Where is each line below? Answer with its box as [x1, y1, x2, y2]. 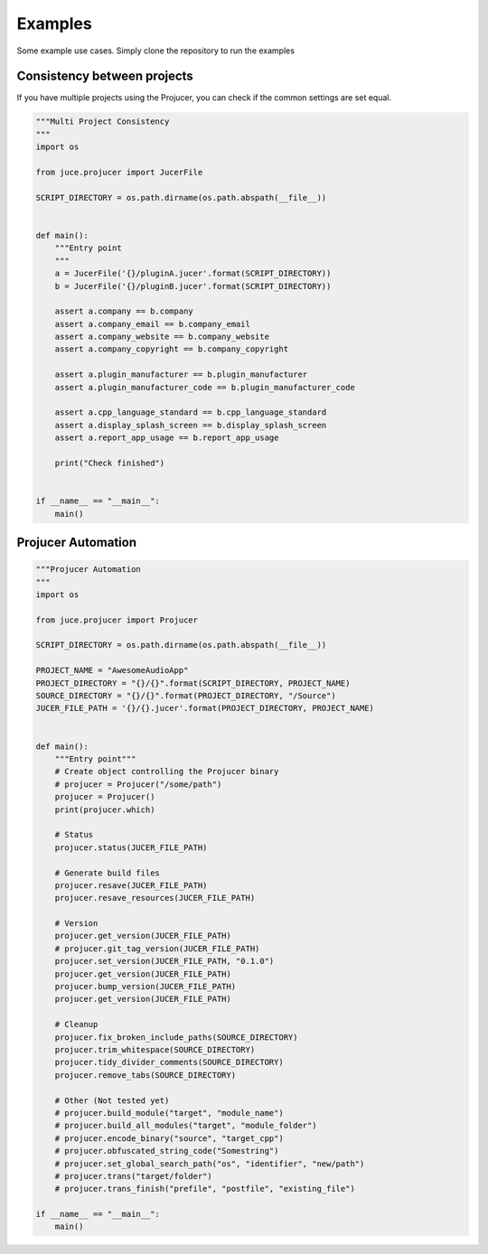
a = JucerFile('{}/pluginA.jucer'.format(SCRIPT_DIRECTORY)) [54, 268, 332, 279]
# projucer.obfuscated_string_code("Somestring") [54, 1146, 279, 1156]
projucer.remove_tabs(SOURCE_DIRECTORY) [54, 1070, 237, 1080]
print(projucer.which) [54, 804, 155, 815]
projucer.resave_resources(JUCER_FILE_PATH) [54, 893, 256, 903]
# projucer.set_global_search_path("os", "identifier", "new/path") [54, 1158, 365, 1169]
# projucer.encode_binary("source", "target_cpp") [54, 1133, 284, 1143]
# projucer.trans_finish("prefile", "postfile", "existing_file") [54, 1184, 356, 1194]
